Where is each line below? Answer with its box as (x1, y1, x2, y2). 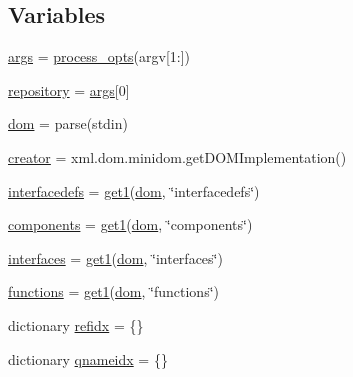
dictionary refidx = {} (8, 314, 144, 335)
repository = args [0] (8, 79, 130, 100)
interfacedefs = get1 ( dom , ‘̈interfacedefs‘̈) (8, 180, 260, 201)
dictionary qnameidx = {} (8, 348, 168, 369)
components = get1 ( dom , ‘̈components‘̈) (8, 214, 253, 235)
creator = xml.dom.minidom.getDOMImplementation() (8, 146, 347, 167)
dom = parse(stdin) (8, 113, 128, 134)
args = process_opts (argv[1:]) (8, 46, 191, 67)
